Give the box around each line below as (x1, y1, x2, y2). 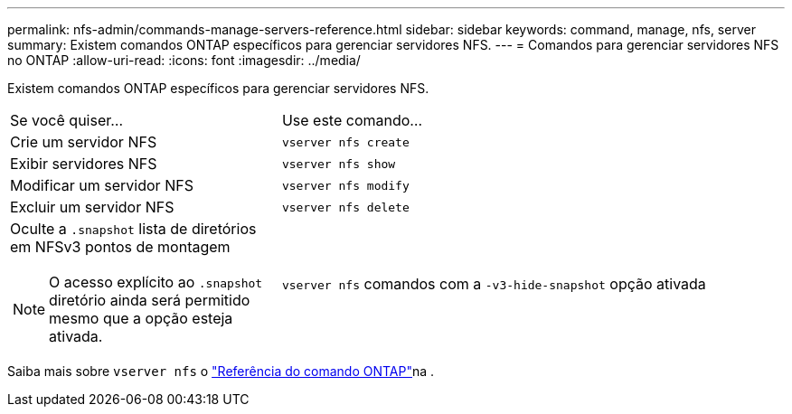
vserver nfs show (281, 156, 396, 171)
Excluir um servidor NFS (10, 198, 174, 216)
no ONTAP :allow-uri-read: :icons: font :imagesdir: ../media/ (7, 52, 361, 68)
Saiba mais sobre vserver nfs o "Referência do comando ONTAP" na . (7, 363, 435, 379)
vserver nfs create (281, 135, 410, 149)
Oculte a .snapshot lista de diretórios (10, 220, 257, 238)
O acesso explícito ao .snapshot (49, 273, 263, 291)
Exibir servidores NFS (10, 155, 157, 173)
